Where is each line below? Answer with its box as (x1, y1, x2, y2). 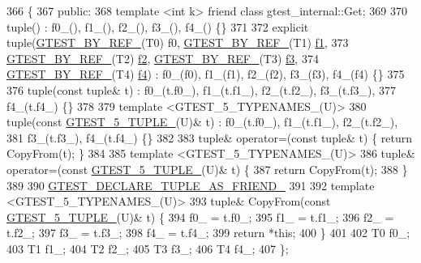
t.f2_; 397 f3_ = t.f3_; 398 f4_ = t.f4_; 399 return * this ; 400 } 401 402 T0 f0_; (6, 224, 410, 241)
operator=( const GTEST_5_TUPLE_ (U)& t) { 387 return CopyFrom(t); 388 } (6, 160, 408, 177)
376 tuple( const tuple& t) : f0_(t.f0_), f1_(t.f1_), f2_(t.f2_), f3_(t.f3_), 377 (6, 81, 397, 98)
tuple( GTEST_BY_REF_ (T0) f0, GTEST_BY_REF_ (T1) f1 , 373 (6, 34, 349, 51)
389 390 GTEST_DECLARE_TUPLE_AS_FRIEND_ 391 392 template (6, 176, 375, 193)
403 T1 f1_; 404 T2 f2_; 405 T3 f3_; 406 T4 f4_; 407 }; (6, 240, 289, 257)
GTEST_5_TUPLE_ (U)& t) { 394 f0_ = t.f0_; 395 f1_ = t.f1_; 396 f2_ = (6, 208, 394, 225)
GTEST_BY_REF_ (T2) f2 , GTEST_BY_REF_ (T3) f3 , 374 (6, 49, 319, 66)
